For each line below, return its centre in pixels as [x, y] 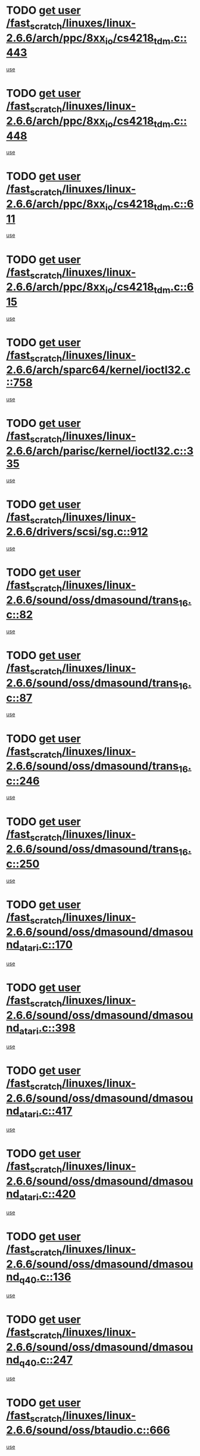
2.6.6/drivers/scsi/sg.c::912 [77, 532]
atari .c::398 [47, 1029]
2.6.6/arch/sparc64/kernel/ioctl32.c [99, 370]
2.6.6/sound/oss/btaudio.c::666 [88, 1430]
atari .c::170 [46, 946]
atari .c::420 [48, 1195]
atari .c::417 [46, 1112]
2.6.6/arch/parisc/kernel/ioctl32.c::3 [100, 451]
